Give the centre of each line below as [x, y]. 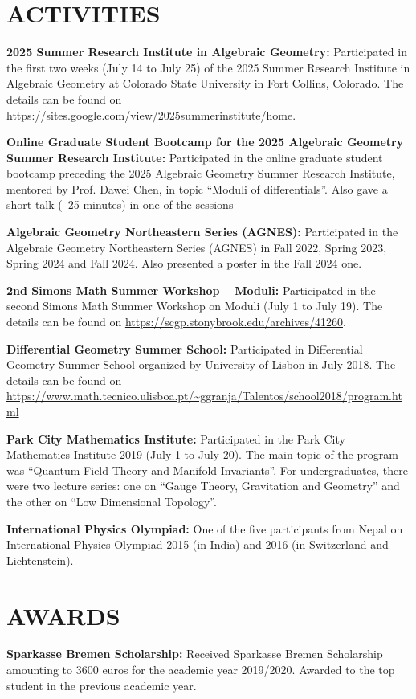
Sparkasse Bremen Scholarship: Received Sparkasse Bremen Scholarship [195, 654]
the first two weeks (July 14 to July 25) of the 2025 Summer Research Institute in [208, 67]
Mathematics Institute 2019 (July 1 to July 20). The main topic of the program [202, 454]
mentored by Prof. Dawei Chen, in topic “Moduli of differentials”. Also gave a [197, 188]
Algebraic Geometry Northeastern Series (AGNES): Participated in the [202, 232]
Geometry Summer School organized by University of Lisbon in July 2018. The [201, 364]
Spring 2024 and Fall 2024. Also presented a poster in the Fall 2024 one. [184, 263]
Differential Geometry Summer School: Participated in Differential [185, 348]
